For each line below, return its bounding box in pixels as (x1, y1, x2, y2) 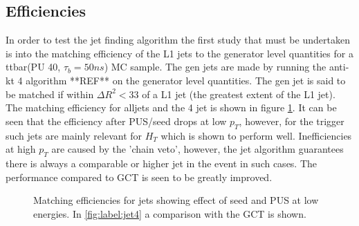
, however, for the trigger (239, 113, 344, 128)
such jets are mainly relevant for (6, 128, 142, 142)
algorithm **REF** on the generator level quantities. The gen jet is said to (26, 73, 346, 87)
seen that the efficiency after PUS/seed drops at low (6, 113, 227, 128)
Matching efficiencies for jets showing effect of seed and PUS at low (33, 193, 319, 207)
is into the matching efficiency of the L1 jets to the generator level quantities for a (6, 46, 353, 60)
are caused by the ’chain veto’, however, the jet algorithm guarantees (51, 142, 344, 156)
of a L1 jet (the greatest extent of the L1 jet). (142, 86, 335, 101)
